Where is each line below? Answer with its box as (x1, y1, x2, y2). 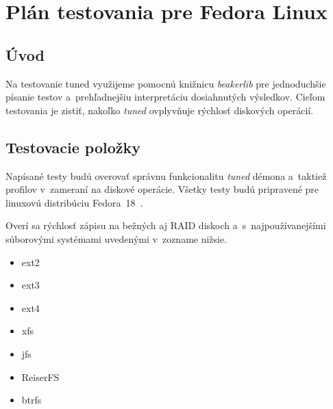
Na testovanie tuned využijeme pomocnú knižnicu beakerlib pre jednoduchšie (5, 76, 326, 90)
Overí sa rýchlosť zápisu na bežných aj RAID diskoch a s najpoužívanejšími (5, 218, 326, 233)
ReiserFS (21, 369, 60, 384)
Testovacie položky (5, 136, 141, 157)
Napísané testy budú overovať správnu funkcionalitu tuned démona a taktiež (5, 168, 327, 183)
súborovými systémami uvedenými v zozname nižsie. (5, 231, 227, 246)
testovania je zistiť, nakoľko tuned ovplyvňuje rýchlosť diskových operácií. (5, 103, 314, 117)
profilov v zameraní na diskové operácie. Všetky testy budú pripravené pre (5, 182, 319, 196)
